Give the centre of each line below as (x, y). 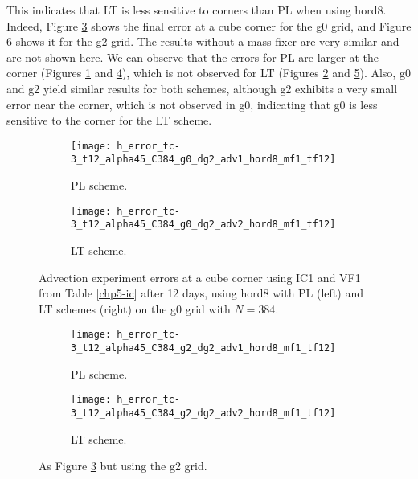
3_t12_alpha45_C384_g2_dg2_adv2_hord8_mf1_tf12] (203, 413)
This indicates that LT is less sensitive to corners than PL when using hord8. (197, 10)
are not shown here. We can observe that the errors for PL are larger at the (193, 57)
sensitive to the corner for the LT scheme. (109, 120)
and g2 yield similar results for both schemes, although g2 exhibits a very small (202, 88)
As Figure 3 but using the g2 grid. (123, 466)
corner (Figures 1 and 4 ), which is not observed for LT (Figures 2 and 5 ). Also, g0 (209, 73)
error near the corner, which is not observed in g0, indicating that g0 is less (192, 104)
